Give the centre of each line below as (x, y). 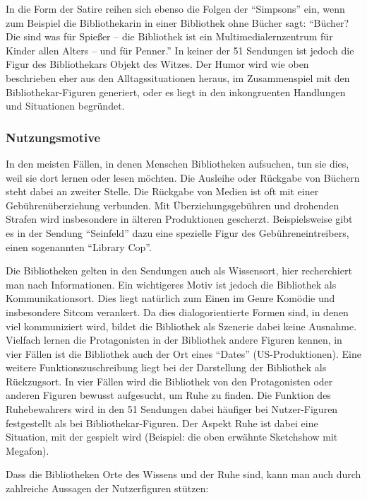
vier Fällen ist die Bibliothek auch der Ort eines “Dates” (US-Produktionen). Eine (183, 353)
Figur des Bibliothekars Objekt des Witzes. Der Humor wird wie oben (157, 64)
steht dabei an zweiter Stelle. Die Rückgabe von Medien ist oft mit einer (162, 191)
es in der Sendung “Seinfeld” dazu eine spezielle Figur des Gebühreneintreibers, (178, 232)
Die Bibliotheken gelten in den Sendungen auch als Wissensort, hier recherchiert (179, 271)
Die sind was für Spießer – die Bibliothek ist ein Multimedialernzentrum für (169, 36)
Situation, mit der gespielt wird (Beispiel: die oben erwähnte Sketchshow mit (172, 437)
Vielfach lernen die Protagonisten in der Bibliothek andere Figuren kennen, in (174, 340)
